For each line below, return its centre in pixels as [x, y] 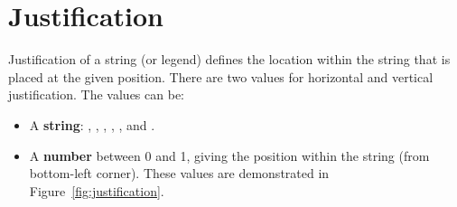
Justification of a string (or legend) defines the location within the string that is [229, 59]
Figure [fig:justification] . [97, 190]
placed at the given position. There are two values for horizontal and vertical [221, 76]
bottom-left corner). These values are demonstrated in [179, 173]
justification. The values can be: [96, 94]
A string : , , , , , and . [92, 124]
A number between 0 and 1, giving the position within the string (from [229, 155]
